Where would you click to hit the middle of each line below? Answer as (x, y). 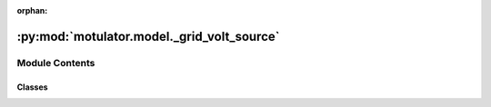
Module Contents (56, 63)
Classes (33, 87)
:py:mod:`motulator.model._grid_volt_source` (148, 36)
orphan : (32, 10)
